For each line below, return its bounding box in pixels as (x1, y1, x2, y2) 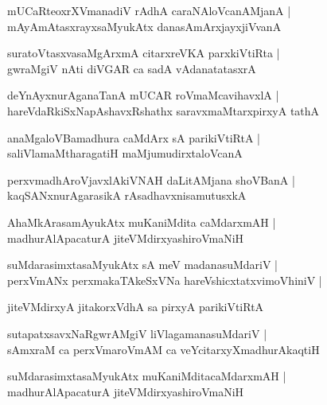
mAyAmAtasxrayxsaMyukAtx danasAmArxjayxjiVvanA (7, 18, 282, 34)
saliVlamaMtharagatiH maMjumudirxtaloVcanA (7, 145, 243, 162)
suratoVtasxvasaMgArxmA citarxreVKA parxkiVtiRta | (7, 45, 280, 61)
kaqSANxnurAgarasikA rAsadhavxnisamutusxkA (7, 187, 247, 204)
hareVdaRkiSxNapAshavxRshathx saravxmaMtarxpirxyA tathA (7, 102, 320, 119)
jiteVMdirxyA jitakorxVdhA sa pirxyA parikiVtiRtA (7, 298, 264, 315)
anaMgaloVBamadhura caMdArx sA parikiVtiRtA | (7, 129, 260, 146)
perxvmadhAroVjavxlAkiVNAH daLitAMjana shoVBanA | (7, 171, 295, 188)
